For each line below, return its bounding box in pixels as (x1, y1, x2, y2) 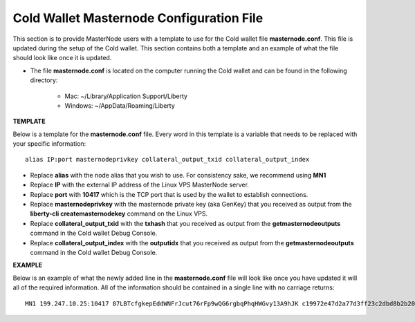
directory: (30, 76, 58, 84)
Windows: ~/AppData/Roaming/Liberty (64, 101, 176, 110)
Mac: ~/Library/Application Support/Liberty (64, 92, 188, 100)
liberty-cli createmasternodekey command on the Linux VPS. (30, 209, 208, 218)
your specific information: (12, 140, 86, 148)
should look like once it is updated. (12, 54, 112, 62)
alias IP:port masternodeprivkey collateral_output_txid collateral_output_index (25, 155, 310, 164)
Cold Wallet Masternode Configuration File (12, 10, 264, 26)
